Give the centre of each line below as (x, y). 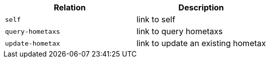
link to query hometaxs (179, 31)
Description (201, 7)
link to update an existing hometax (201, 43)
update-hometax (33, 43)
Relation (70, 7)
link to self (156, 19)
